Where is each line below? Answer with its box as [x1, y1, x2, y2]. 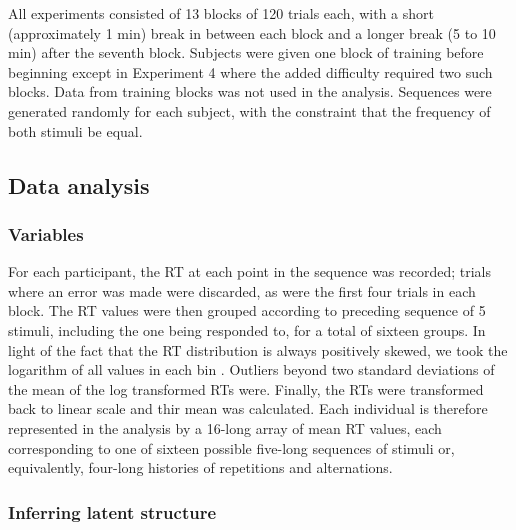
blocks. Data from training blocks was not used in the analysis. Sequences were [8, 81, 492, 102]
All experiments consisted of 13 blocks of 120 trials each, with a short [8, 3, 434, 23]
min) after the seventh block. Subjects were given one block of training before [8, 42, 484, 63]
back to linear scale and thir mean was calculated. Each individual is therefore [8, 398, 488, 419]
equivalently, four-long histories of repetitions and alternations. [8, 457, 393, 478]
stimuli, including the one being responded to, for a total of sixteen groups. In [8, 319, 486, 340]
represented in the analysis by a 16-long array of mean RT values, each [8, 417, 442, 438]
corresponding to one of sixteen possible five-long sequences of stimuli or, [8, 437, 455, 458]
